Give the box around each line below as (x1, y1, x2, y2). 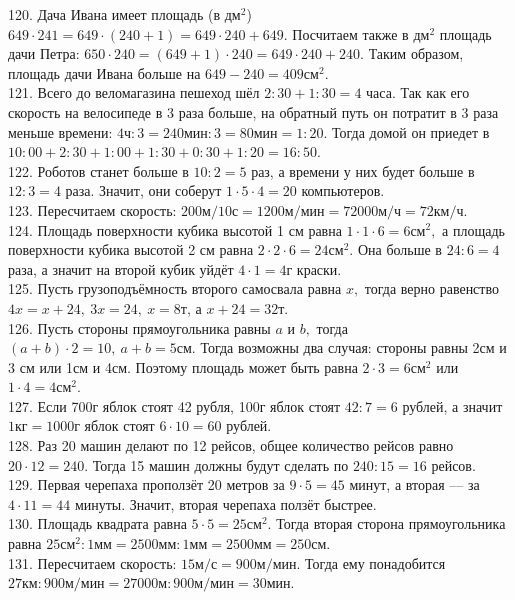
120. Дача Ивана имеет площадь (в (8, 4, 221, 24)
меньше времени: (8, 121, 113, 142)
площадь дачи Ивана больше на (8, 62, 201, 83)
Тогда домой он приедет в (332, 121, 490, 142)
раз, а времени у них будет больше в (251, 160, 475, 181)
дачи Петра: (8, 43, 80, 64)
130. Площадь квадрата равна (8, 513, 187, 534)
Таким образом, (368, 43, 464, 64)
